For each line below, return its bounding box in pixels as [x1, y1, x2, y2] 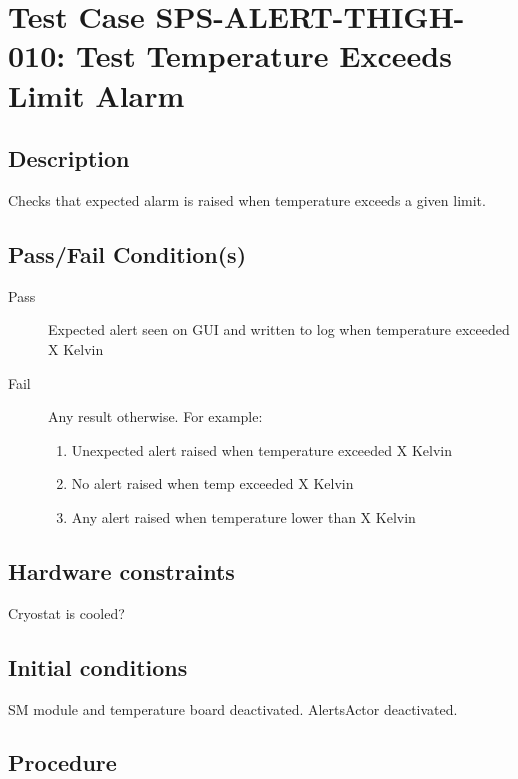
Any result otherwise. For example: [48, 406, 263, 427]
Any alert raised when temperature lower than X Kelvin [71, 506, 416, 527]
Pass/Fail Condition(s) [8, 238, 247, 269]
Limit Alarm [8, 74, 185, 115]
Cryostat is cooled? [8, 602, 125, 623]
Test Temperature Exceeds [75, 35, 452, 76]
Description [8, 143, 130, 174]
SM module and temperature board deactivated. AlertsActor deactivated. [8, 698, 458, 719]
